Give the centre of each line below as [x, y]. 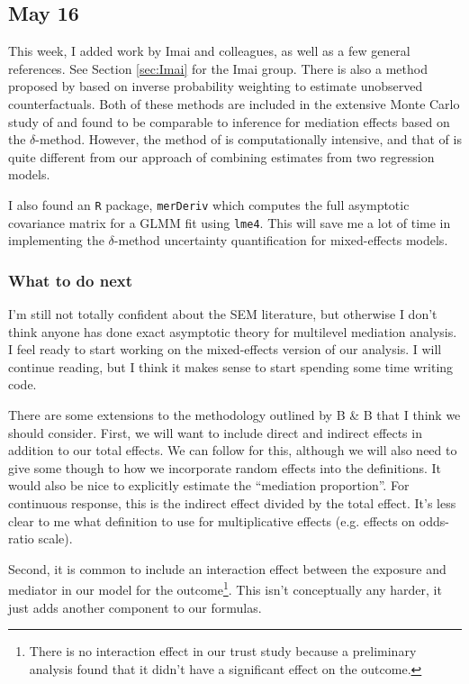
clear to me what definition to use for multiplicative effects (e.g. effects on [212, 520]
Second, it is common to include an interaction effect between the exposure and [227, 568]
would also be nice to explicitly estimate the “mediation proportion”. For [209, 485]
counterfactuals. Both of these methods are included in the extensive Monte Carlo [234, 103]
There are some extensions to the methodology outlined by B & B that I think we [234, 415]
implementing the [56, 240]
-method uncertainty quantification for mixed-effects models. [281, 240]
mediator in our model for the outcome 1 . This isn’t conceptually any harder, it [225, 588]
